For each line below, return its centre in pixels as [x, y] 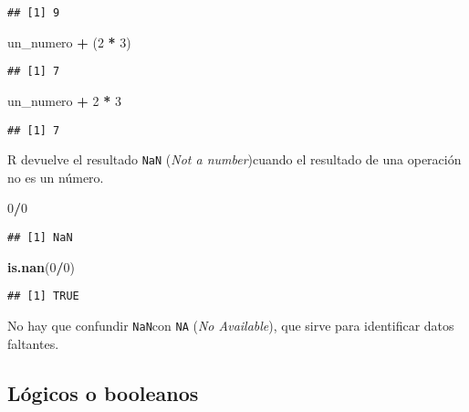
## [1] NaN [40, 238]
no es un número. [56, 177]
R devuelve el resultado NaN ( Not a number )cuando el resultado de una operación [234, 159]
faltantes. [33, 343]
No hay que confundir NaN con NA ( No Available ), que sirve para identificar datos [231, 325]
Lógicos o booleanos [103, 392]
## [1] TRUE [43, 296]
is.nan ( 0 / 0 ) [41, 266]
